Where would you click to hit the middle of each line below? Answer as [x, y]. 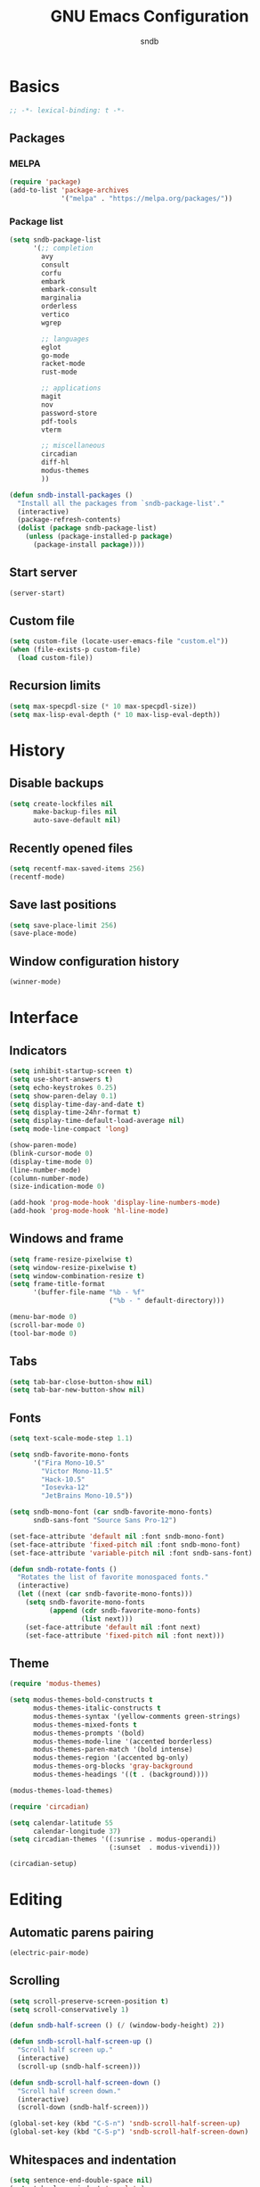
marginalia [61, 298]
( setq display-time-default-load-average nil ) [97, 1121]
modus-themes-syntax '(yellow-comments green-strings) [137, 1716]
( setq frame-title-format [57, 1284]
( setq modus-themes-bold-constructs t [81, 1700]
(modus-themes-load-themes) [61, 1790]
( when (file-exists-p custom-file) [75, 650]
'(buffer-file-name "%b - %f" [89, 1292]
